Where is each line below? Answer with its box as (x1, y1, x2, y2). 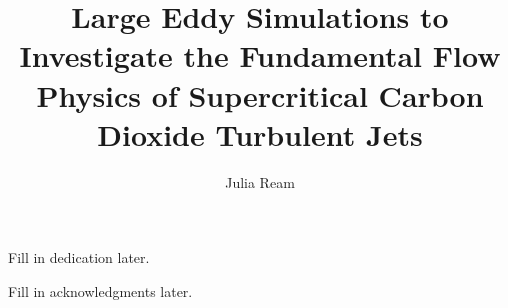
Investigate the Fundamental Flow (19, 35, 501, 76)
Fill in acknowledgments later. (8, 280, 193, 301)
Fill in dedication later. (8, 247, 150, 268)
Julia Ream (225, 171, 295, 192)
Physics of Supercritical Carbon (36, 74, 484, 115)
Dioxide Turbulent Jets (97, 113, 423, 154)
